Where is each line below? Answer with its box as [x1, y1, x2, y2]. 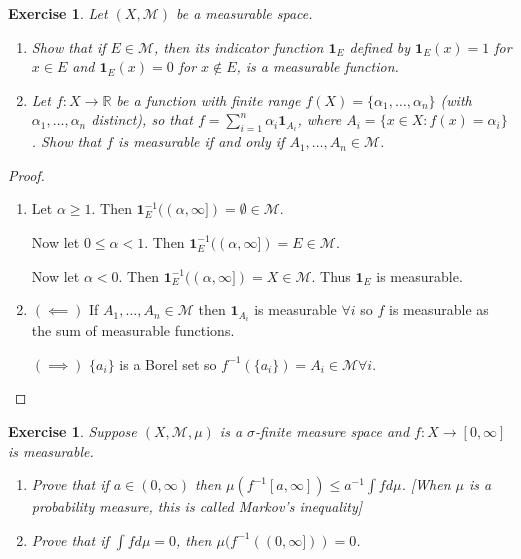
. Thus [311, 265, 351, 286]
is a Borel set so [119, 353, 217, 374]
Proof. [8, 164, 45, 185]
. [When [401, 474, 451, 495]
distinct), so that [91, 109, 193, 130]
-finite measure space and [255, 421, 410, 442]
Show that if [31, 36, 106, 57]
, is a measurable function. [236, 56, 399, 77]
